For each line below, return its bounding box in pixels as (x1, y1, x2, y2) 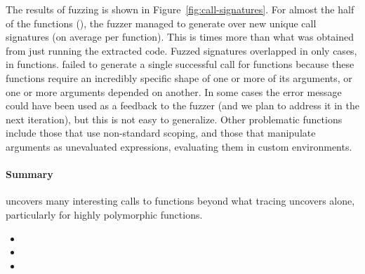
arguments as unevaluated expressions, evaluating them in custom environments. (6, 139, 352, 153)
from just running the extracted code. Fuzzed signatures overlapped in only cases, (6, 43, 357, 57)
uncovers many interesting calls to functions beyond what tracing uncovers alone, (6, 193, 355, 208)
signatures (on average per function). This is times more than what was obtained (6, 29, 354, 44)
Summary (6, 167, 53, 181)
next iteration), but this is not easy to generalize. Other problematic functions (6, 111, 343, 126)
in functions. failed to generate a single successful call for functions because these (6, 57, 354, 71)
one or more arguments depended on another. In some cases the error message (6, 84, 342, 99)
